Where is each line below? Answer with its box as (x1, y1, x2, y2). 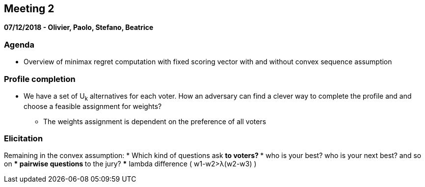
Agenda (4, 39, 34, 50)
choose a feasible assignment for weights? (24, 102, 162, 110)
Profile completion (4, 74, 76, 84)
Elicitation (4, 134, 43, 144)
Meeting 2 (4, 2, 54, 15)
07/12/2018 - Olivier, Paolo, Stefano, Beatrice (4, 23, 154, 32)
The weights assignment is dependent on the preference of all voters (43, 117, 266, 126)
